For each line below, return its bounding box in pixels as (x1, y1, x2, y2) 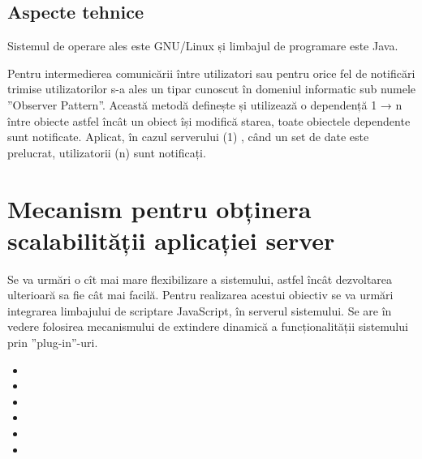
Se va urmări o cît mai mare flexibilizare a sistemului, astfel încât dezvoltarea (7, 270, 393, 287)
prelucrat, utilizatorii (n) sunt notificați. (7, 144, 206, 161)
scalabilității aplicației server (7, 223, 335, 256)
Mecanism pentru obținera (7, 191, 312, 225)
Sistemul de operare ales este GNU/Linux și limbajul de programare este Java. (7, 37, 398, 54)
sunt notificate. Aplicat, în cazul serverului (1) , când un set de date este (7, 128, 369, 145)
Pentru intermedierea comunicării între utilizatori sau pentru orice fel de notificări (7, 64, 416, 81)
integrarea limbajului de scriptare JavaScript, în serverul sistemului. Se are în (7, 302, 392, 319)
